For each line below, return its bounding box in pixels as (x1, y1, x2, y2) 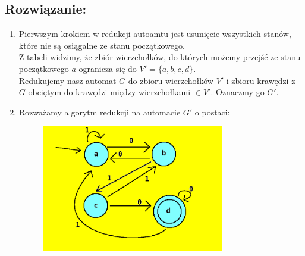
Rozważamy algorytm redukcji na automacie (18, 105, 181, 118)
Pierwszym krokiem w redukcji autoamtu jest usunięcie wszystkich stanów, (18, 27, 291, 40)
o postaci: (194, 105, 230, 118)
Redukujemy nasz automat (18, 74, 117, 86)
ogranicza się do (78, 62, 137, 74)
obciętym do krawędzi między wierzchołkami (28, 86, 191, 98)
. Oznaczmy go (210, 86, 265, 98)
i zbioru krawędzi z (226, 74, 295, 86)
